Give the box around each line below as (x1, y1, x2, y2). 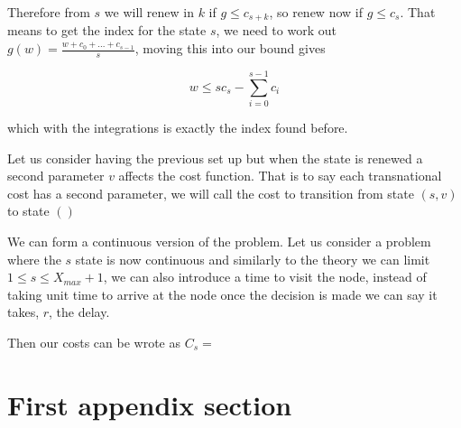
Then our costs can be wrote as (7, 332, 180, 351)
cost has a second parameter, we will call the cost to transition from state (7, 183, 414, 202)
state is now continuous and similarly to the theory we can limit (75, 249, 430, 268)
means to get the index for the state (7, 21, 207, 40)
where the (7, 249, 61, 268)
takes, (7, 302, 40, 321)
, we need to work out (216, 21, 337, 40)
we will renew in (104, 3, 194, 21)
